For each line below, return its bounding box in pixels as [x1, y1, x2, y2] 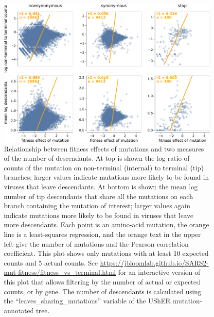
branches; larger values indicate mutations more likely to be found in [4, 172, 209, 182]
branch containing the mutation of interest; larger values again [4, 200, 190, 211]
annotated [4, 305, 34, 315]
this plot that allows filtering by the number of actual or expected [4, 276, 200, 286]
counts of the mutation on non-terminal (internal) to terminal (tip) [4, 162, 204, 172]
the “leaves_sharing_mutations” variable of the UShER [4, 296, 171, 306]
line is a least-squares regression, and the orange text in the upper [4, 229, 201, 239]
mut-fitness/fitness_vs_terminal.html [4, 267, 116, 277]
